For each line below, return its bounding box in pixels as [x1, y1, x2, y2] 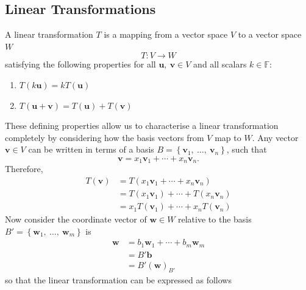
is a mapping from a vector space [104, 28, 228, 41]
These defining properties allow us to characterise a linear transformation [5, 119, 279, 132]
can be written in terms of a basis [28, 143, 154, 156]
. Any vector [252, 131, 299, 143]
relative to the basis [178, 213, 252, 226]
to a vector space [238, 28, 302, 41]
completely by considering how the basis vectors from [5, 131, 204, 143]
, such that [226, 143, 267, 156]
